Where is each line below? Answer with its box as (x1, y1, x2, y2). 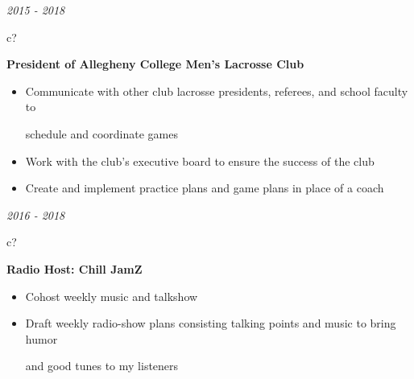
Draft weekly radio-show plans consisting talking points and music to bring (25, 315, 396, 332)
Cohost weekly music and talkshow (25, 287, 198, 304)
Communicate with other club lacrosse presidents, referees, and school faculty (25, 82, 408, 99)
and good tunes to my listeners (25, 357, 179, 374)
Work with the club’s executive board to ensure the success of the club (25, 152, 375, 169)
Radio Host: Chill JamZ (6, 260, 143, 277)
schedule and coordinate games (25, 125, 178, 142)
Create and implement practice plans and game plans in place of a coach (25, 179, 384, 196)
